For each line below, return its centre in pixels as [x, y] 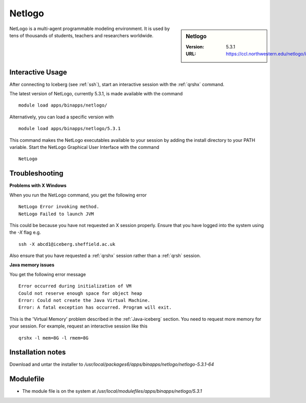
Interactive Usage [38, 72]
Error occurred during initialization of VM [75, 286]
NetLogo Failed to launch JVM [56, 214]
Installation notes [38, 352]
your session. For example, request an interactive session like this [79, 326]
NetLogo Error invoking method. [59, 207]
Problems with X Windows [38, 186]
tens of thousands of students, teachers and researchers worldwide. [82, 35]
